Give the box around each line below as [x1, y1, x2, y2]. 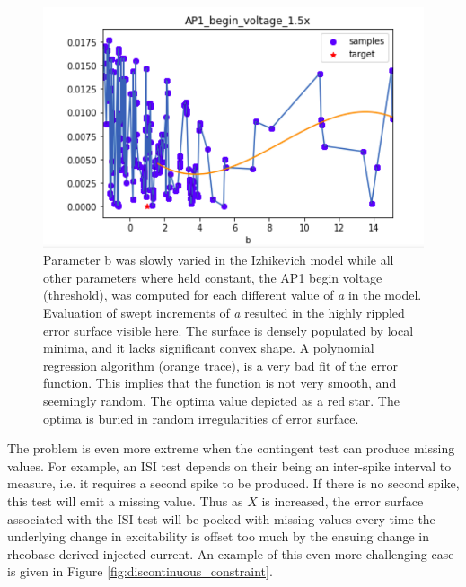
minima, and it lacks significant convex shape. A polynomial [43, 338, 374, 357]
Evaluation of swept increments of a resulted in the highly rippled [43, 302, 405, 321]
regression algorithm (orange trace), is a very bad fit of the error [43, 355, 398, 374]
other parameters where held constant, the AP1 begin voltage [43, 267, 382, 286]
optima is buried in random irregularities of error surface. [43, 408, 359, 427]
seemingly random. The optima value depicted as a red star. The [43, 390, 400, 409]
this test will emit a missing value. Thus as [7, 491, 243, 510]
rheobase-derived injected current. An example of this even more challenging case [7, 544, 454, 563]
